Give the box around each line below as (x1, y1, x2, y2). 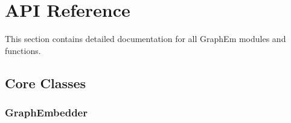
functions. (5, 44, 41, 56)
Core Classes (5, 73, 86, 92)
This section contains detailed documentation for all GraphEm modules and (5, 32, 286, 45)
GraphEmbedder (5, 105, 88, 120)
